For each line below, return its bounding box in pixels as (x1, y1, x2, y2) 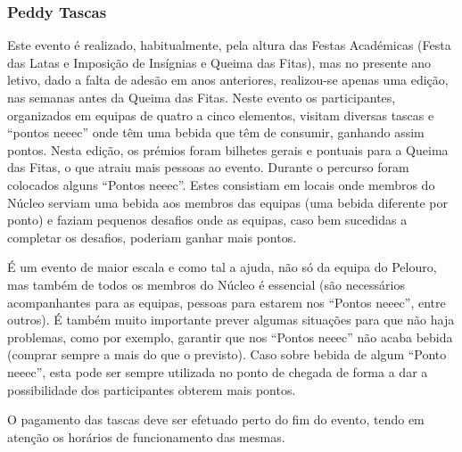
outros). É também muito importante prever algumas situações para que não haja (7, 310, 455, 329)
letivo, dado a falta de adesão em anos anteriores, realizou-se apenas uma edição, (7, 70, 449, 89)
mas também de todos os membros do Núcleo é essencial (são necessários (7, 275, 405, 293)
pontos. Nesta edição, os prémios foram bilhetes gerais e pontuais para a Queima (7, 140, 449, 159)
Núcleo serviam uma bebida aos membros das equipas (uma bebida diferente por (7, 193, 449, 211)
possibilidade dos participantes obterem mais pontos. (7, 380, 296, 399)
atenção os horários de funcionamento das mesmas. (7, 427, 285, 446)
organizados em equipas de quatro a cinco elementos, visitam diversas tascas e (7, 105, 434, 124)
